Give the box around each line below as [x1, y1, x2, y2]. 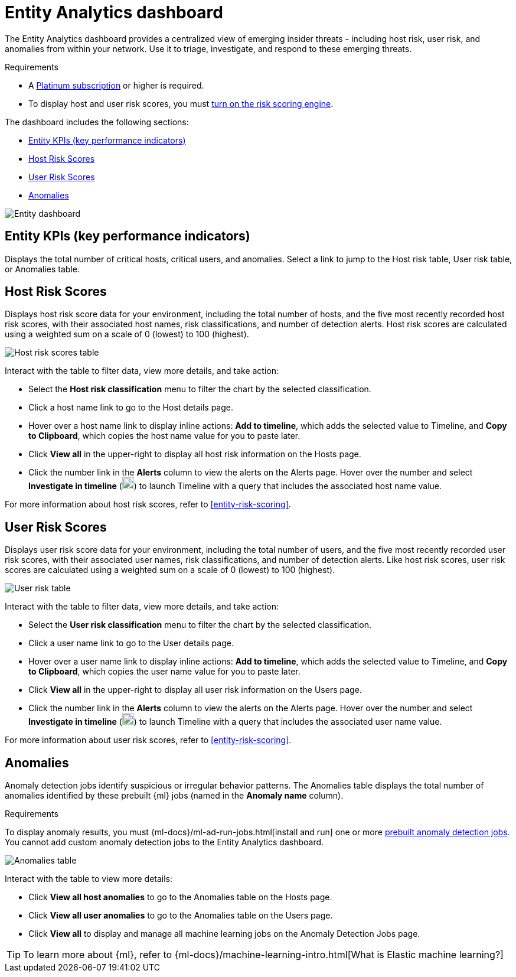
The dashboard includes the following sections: [5, 116, 189, 127]
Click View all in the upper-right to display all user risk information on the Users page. [28, 685, 362, 695]
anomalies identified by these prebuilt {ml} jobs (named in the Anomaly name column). [5, 790, 344, 801]
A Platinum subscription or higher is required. [28, 80, 204, 90]
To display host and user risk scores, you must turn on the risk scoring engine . [28, 98, 334, 109]
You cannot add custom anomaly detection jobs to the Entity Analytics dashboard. [5, 837, 324, 848]
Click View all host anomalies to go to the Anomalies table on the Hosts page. [28, 892, 332, 903]
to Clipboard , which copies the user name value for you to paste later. [28, 666, 301, 677]
